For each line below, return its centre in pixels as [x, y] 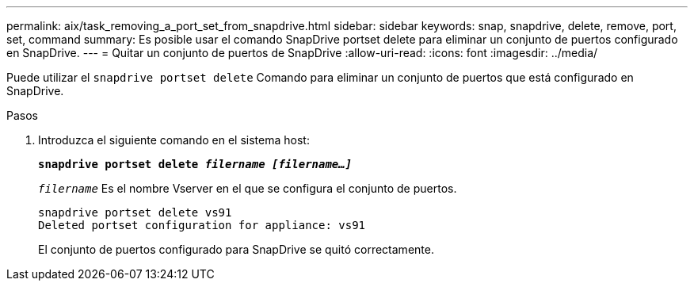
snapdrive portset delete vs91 [135, 212]
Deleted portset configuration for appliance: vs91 [202, 225]
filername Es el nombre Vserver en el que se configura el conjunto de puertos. [248, 188]
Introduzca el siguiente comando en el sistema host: [174, 140]
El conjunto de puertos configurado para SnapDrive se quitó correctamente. [236, 249]
